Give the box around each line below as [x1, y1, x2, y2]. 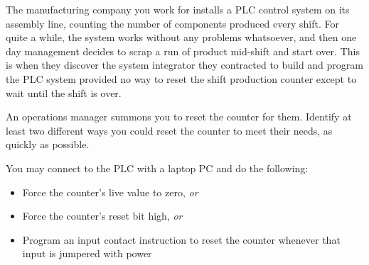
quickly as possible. [6, 137, 90, 152]
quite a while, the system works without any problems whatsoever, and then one [6, 30, 357, 45]
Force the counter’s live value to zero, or [22, 184, 198, 199]
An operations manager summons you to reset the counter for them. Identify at [6, 109, 352, 124]
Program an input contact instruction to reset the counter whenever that [22, 232, 341, 247]
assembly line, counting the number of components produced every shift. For [6, 16, 339, 30]
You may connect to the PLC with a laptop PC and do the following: [6, 160, 309, 175]
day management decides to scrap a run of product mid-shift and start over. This [6, 43, 360, 58]
